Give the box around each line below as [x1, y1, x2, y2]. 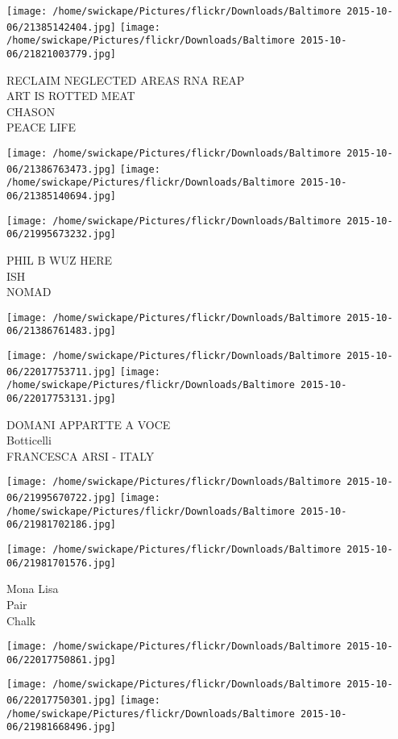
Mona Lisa [6, 580, 59, 597]
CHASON [6, 102, 56, 119]
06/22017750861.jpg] [6, 653, 117, 666]
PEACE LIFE [6, 119, 76, 136]
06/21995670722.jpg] [6, 492, 117, 504]
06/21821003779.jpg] [6, 48, 117, 60]
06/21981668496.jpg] [6, 721, 117, 733]
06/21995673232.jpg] [6, 228, 117, 240]
